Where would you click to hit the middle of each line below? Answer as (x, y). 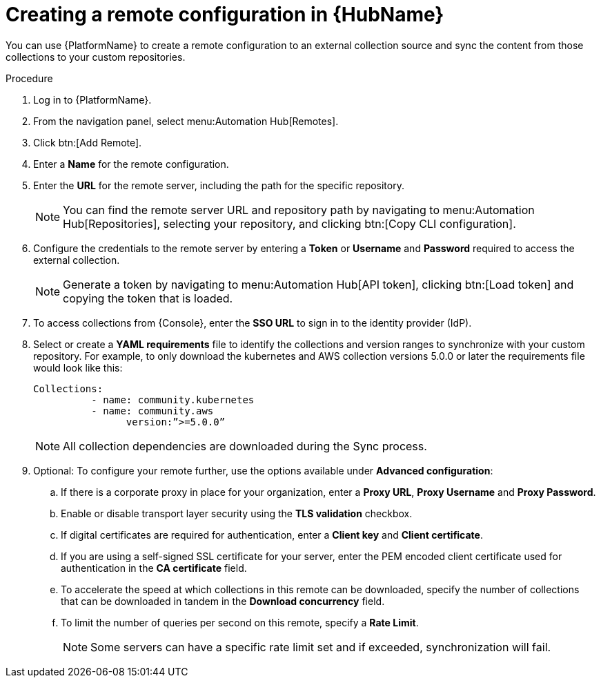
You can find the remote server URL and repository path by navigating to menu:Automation (299, 210)
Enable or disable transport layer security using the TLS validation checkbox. (237, 513)
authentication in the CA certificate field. (154, 568)
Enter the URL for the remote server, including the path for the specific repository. (219, 185)
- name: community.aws (152, 411)
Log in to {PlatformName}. (92, 99)
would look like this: (78, 367)
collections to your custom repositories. (96, 57)
